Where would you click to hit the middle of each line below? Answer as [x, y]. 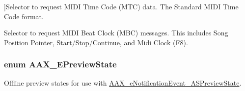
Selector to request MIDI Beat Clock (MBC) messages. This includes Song [116, 33]
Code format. [24, 16]
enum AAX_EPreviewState [60, 64]
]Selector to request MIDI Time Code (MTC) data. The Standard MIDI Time [121, 6]
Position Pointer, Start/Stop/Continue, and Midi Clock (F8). [96, 42]
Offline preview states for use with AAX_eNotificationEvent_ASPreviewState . [123, 82]
